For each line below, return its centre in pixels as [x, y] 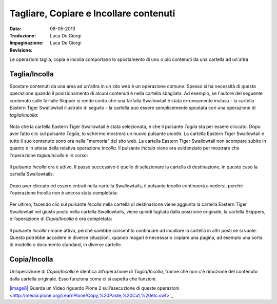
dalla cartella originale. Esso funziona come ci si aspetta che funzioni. [83, 278]
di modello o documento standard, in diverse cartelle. [66, 245]
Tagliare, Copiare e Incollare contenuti [92, 13]
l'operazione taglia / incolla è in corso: [49, 155]
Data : [15, 29]
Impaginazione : [26, 43]
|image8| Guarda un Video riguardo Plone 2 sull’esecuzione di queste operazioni [94, 288]
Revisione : [21, 50]
